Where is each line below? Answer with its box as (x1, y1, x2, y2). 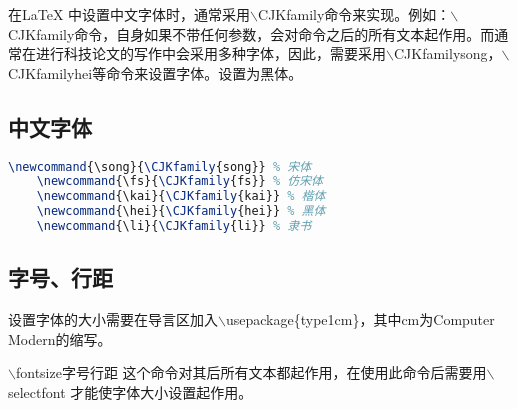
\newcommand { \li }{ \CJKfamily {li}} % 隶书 (36, 219, 312, 234)
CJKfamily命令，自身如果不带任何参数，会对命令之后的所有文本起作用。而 (8, 23, 495, 44)
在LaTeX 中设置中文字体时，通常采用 (8, 4, 251, 24)
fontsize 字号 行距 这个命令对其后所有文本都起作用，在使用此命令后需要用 (15, 362, 487, 383)
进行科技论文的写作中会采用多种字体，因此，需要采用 (35, 43, 386, 64)
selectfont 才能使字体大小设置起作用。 (8, 381, 253, 402)
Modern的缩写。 (8, 328, 112, 349)
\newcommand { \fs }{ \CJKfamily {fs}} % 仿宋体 (36, 174, 323, 189)
